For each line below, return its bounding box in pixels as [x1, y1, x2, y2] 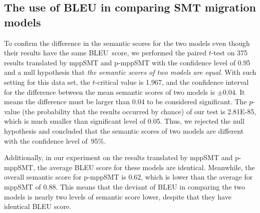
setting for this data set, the [4, 76, 90, 87]
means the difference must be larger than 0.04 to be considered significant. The [4, 96, 247, 107]
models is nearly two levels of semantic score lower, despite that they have [4, 191, 231, 202]
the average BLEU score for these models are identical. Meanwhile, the [37, 162, 255, 172]
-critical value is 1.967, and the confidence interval [95, 76, 249, 87]
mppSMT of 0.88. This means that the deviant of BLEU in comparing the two [4, 181, 245, 192]
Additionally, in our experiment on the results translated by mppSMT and [4, 152, 233, 163]
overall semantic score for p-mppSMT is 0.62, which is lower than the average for [4, 172, 253, 182]
